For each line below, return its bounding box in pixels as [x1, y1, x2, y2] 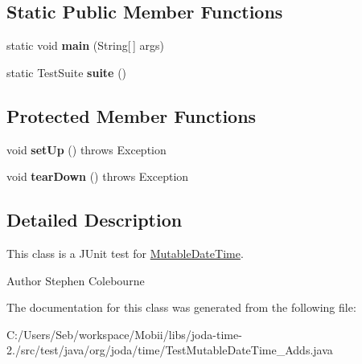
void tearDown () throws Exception [6, 168, 189, 185]
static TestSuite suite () [6, 63, 127, 80]
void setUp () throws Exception [6, 141, 167, 157]
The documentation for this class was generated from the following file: [6, 299, 356, 316]
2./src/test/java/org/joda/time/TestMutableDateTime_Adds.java [6, 342, 333, 358]
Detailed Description [6, 207, 183, 232]
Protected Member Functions [6, 103, 257, 128]
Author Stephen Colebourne [6, 272, 145, 288]
